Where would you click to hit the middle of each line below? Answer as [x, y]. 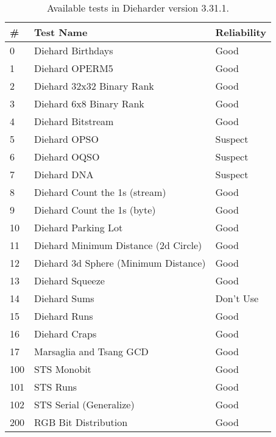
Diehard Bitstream [74, 121]
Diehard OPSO [66, 139]
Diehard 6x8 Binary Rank [89, 103]
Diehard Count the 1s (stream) [100, 192]
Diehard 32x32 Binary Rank [94, 86]
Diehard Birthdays [74, 50]
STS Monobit [63, 369]
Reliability [241, 32]
